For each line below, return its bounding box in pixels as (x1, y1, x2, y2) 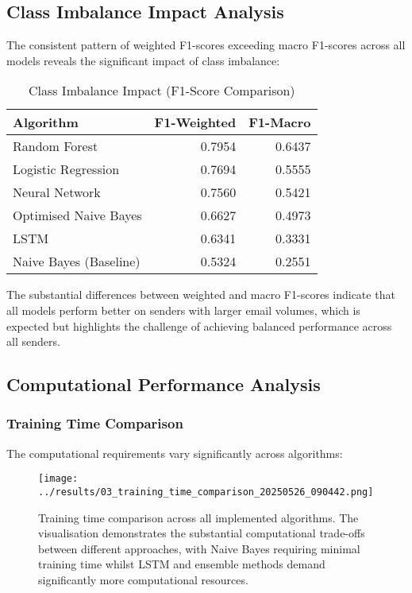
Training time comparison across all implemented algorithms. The (38, 509, 359, 525)
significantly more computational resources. (38, 572, 248, 588)
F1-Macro (248, 113, 311, 132)
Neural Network (13, 183, 101, 202)
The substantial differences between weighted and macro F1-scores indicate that (6, 286, 395, 303)
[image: (38, 473, 79, 485)
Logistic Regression (13, 160, 120, 179)
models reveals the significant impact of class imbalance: (6, 52, 280, 68)
